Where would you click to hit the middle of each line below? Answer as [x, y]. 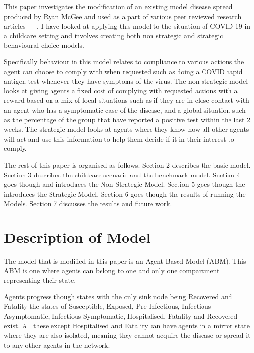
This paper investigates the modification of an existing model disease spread [118, 6]
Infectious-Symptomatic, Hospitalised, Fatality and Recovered [145, 315]
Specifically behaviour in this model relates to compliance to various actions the [124, 61]
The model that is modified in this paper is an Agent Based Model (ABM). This [125, 261]
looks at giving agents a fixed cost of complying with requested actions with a [121, 90]
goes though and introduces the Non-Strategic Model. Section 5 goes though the [125, 184]
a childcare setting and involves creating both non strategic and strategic [114, 35]
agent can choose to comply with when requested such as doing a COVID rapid [123, 71]
